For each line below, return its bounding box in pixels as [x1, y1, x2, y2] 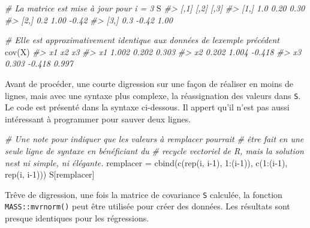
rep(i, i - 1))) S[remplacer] [5, 168, 95, 181]
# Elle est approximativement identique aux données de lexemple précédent [5, 34, 280, 46]
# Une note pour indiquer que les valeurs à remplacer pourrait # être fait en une [5, 133, 304, 145]
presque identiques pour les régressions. [5, 212, 149, 224]
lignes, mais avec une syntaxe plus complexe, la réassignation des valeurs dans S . [5, 89, 301, 101]
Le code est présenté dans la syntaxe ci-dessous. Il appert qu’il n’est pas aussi [5, 101, 290, 113]
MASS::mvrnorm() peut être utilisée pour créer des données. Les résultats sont [5, 200, 290, 212]
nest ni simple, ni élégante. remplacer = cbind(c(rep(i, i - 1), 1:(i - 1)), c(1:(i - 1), [5, 156, 288, 169]
